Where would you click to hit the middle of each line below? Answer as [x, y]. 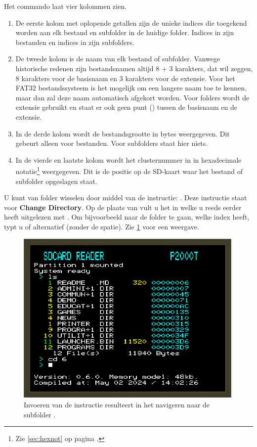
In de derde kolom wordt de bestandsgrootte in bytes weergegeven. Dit [123, 133]
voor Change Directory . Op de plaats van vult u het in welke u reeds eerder [123, 207]
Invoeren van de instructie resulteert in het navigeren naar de [117, 405]
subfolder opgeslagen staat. [56, 181]
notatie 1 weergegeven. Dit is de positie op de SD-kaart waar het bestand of [129, 170]
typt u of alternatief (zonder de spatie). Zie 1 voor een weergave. [102, 226]
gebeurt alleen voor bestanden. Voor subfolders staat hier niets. [112, 143]
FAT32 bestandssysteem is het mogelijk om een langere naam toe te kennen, [131, 88]
